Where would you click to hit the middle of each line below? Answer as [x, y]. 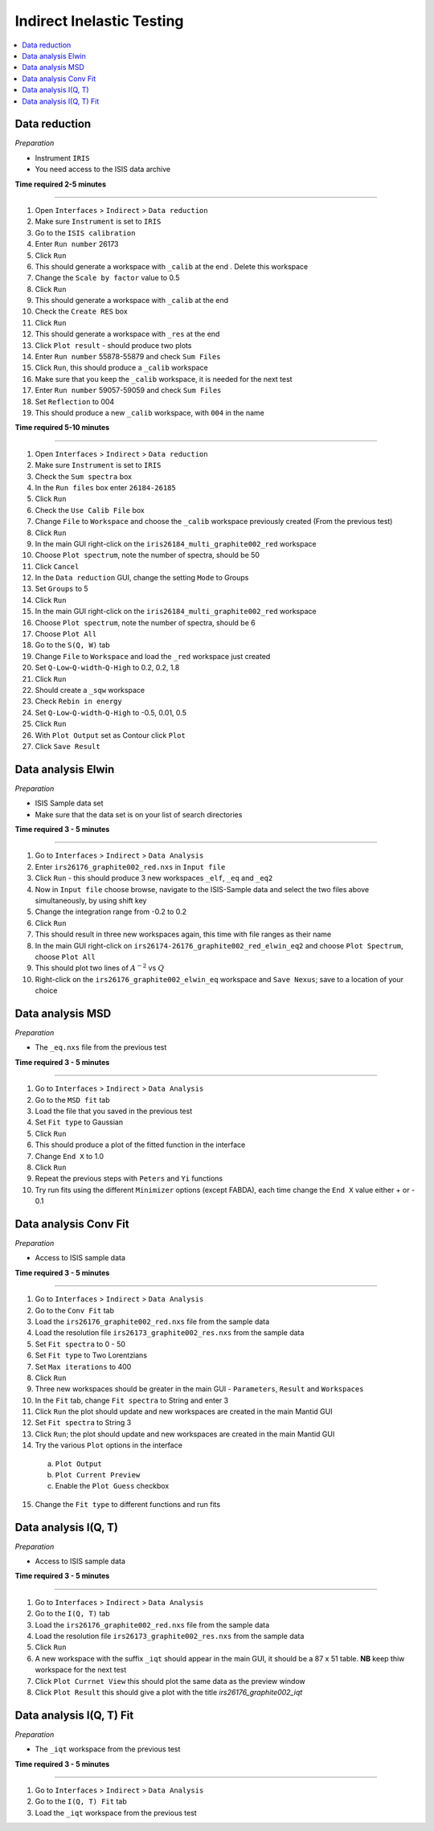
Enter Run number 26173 [77, 244]
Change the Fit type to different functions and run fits [128, 1504]
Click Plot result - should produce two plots [113, 345]
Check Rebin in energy [78, 701]
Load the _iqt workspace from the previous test [116, 1813]
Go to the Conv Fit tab [74, 1310]
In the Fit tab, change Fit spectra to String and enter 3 [132, 1400]
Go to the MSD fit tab [72, 1100]
